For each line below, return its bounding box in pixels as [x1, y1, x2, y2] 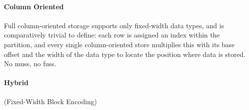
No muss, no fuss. [4, 58, 57, 69]
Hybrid [4, 77, 29, 88]
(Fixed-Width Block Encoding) [4, 96, 97, 106]
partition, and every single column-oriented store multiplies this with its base [4, 39, 235, 49]
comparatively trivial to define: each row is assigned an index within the [4, 30, 220, 40]
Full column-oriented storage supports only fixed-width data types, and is [4, 20, 224, 30]
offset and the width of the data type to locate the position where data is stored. [4, 49, 246, 59]
